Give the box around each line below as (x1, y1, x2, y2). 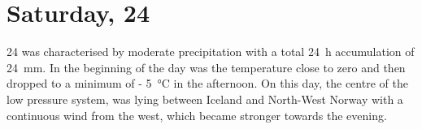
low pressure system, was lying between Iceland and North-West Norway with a (7, 90, 403, 107)
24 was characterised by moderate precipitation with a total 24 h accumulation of (7, 43, 415, 60)
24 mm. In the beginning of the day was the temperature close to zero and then (7, 58, 406, 75)
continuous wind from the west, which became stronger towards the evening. (7, 106, 387, 123)
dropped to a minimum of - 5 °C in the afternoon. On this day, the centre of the (7, 75, 408, 92)
